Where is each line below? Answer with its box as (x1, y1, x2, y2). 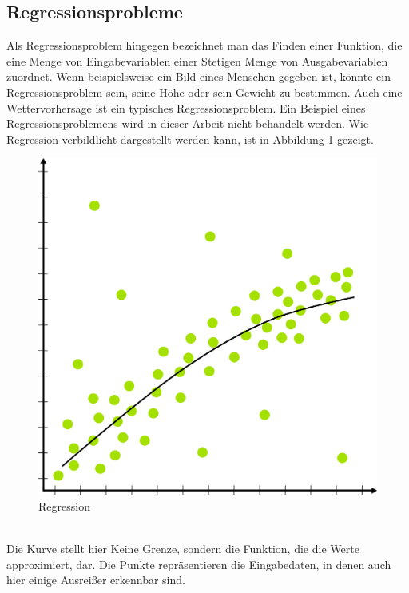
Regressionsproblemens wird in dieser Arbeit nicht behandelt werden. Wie (6, 115, 369, 132)
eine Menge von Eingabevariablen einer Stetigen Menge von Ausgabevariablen (6, 52, 388, 69)
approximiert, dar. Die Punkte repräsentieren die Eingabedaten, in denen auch (6, 555, 391, 572)
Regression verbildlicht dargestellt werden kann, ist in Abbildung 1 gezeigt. (6, 130, 374, 147)
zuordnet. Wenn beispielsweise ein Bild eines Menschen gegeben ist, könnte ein (6, 68, 391, 85)
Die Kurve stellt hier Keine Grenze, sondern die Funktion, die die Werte (6, 540, 359, 557)
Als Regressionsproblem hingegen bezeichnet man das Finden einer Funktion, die (6, 37, 403, 54)
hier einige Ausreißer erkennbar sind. (6, 571, 185, 588)
